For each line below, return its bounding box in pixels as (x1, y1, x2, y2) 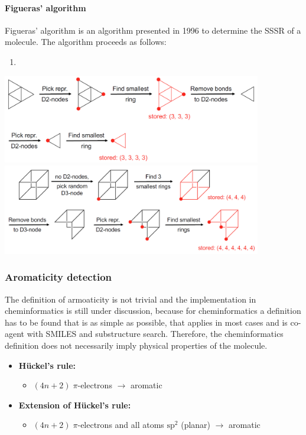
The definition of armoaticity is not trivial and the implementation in (5, 293, 256, 305)
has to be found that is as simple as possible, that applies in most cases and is (5, 316, 288, 328)
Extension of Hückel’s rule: (18, 398, 131, 411)
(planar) (181, 418, 211, 431)
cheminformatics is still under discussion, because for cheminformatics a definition (5, 304, 301, 317)
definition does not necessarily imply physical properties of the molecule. (5, 339, 268, 351)
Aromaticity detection (5, 270, 112, 284)
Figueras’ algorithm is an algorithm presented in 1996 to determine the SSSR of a (5, 24, 301, 36)
